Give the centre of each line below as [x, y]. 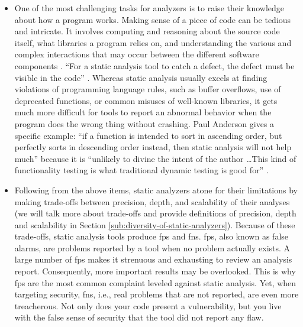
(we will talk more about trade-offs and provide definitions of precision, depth [155, 213]
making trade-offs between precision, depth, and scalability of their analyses [152, 201]
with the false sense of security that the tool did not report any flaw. [139, 317]
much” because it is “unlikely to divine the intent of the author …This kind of [155, 158]
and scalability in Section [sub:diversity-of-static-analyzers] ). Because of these [155, 224]
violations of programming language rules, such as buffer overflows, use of [148, 89]
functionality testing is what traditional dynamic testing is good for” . [141, 170]
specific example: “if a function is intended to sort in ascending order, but [148, 135]
